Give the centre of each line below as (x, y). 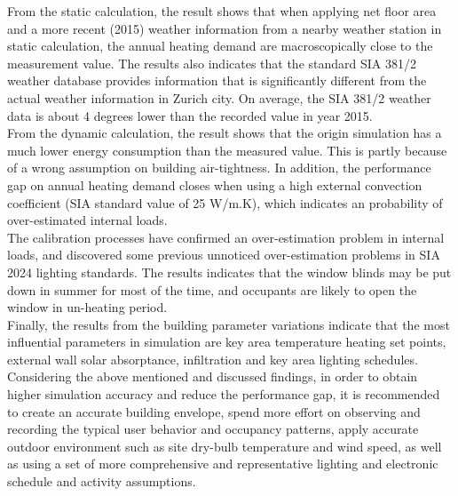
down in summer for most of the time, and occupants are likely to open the (212, 289)
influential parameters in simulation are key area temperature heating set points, (227, 342)
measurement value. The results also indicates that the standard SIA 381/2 (212, 63)
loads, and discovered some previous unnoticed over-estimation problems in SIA (224, 255)
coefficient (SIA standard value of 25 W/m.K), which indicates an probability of (225, 202)
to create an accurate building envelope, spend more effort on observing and (214, 411)
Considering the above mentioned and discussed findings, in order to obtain (213, 376)
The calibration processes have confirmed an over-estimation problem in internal (226, 237)
